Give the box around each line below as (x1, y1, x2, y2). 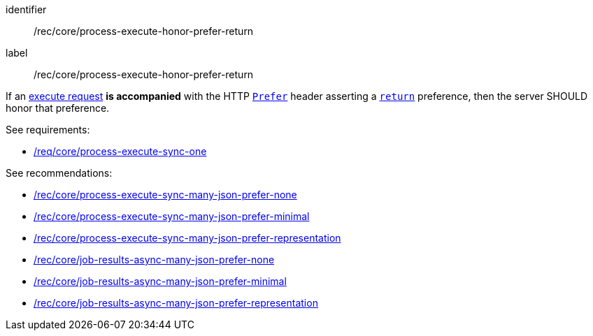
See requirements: (6, 124, 90, 136)
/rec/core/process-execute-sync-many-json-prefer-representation (34, 232, 341, 244)
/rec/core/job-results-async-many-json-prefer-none (34, 254, 275, 265)
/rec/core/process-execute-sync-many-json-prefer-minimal (34, 210, 310, 222)
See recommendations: (6, 167, 113, 179)
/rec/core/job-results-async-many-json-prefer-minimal (34, 275, 287, 287)
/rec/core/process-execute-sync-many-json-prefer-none (34, 189, 297, 200)
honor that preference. (6, 102, 110, 114)
